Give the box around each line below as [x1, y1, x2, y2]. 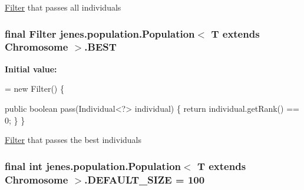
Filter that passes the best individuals [5, 134, 142, 146]
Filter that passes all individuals [5, 1, 121, 13]
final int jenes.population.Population [5, 158, 181, 173]
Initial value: [5, 62, 57, 75]
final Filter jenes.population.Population [5, 26, 195, 41]
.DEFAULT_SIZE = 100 [84, 172, 205, 186]
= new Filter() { [5, 82, 64, 95]
